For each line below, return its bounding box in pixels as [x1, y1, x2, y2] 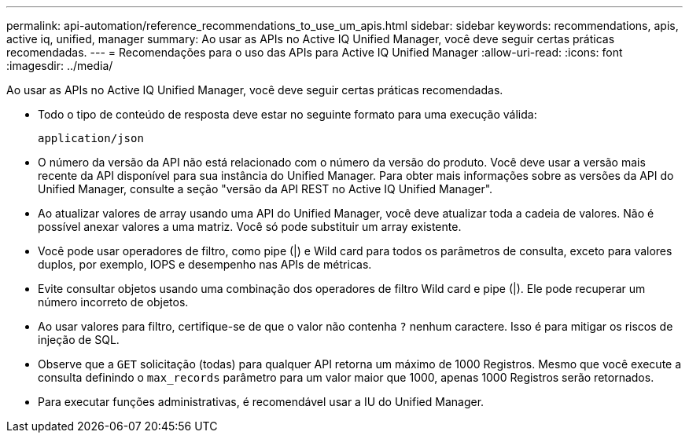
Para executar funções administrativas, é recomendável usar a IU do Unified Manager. [38, 395, 485, 408]
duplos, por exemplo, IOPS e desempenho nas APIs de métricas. [38, 258, 372, 271]
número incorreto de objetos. [38, 295, 189, 309]
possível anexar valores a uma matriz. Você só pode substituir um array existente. [38, 220, 462, 233]
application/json [38, 132, 144, 145]
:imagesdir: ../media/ [6, 59, 113, 72]
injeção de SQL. [38, 333, 120, 346]
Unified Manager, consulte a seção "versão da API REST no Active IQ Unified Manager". [38, 182, 493, 196]
